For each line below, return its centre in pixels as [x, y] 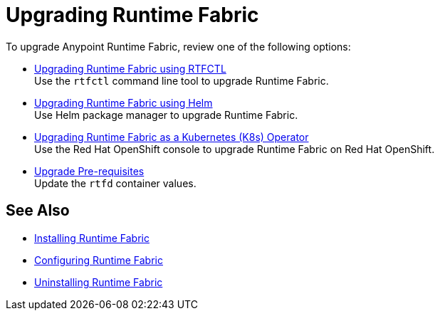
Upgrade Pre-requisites [89, 171]
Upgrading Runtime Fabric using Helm [124, 102]
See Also [38, 211]
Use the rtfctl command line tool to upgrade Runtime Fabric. [182, 80]
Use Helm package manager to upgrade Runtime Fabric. [166, 115]
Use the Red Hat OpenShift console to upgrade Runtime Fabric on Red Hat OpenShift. [235, 149]
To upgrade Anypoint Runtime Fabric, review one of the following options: [178, 46]
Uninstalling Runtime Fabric [99, 282]
